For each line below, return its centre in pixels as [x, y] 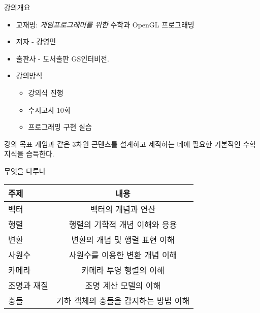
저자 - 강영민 [36, 41]
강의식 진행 [46, 92]
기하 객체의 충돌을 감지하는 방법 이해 [123, 300]
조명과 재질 [28, 285]
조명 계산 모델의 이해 [123, 285]
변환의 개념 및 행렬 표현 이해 [123, 239]
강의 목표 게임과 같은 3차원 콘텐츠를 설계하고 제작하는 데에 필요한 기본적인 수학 [130, 144]
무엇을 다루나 [25, 170]
